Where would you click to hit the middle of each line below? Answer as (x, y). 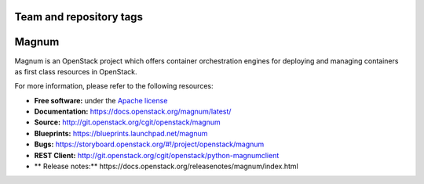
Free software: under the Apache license (101, 100)
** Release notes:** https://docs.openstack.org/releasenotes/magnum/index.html (166, 166)
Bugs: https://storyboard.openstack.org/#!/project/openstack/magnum (149, 144)
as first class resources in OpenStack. (76, 71)
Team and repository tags (79, 17)
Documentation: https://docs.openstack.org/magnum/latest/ (133, 112)
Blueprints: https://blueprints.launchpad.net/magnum (121, 133)
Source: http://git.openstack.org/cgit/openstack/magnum (127, 122)
